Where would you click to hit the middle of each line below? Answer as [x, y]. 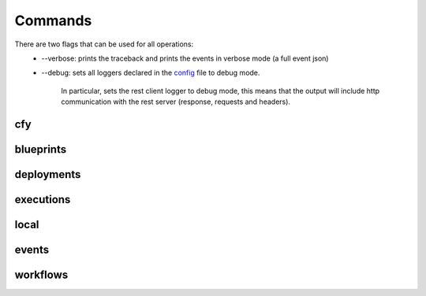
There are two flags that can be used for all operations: [104, 44]
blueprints [41, 149]
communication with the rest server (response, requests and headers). [176, 102]
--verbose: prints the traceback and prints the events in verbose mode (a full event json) [185, 58]
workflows [41, 275]
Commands [53, 20]
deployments [48, 174]
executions [43, 200]
